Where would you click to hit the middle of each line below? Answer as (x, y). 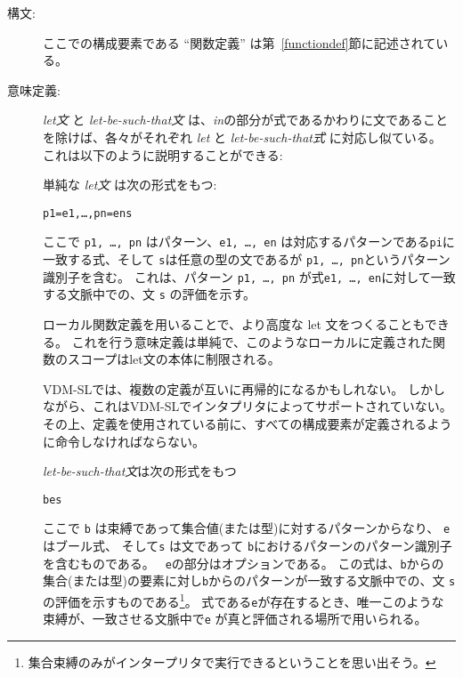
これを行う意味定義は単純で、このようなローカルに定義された (252, 341)
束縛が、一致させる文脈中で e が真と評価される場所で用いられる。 (235, 619)
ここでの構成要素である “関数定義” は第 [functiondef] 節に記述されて (240, 42)
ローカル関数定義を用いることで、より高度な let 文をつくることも (234, 324)
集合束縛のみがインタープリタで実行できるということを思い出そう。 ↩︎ (232, 662)
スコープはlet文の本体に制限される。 (174, 359)
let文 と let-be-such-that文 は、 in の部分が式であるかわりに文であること (245, 120)
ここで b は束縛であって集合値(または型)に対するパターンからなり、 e (247, 528)
